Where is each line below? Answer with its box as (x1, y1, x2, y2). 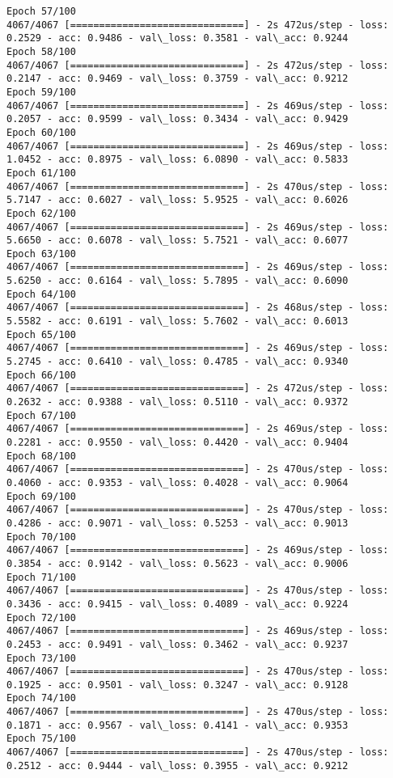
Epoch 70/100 (6, 531, 76, 543)
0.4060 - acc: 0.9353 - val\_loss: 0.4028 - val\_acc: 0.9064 (6, 476, 349, 488)
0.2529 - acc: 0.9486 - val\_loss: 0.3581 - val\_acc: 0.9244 (6, 32, 349, 44)
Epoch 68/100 (6, 450, 76, 462)
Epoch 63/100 (6, 247, 76, 260)
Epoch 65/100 (6, 328, 76, 340)
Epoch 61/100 (6, 167, 76, 179)
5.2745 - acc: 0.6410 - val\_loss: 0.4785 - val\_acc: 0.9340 (6, 356, 349, 368)
